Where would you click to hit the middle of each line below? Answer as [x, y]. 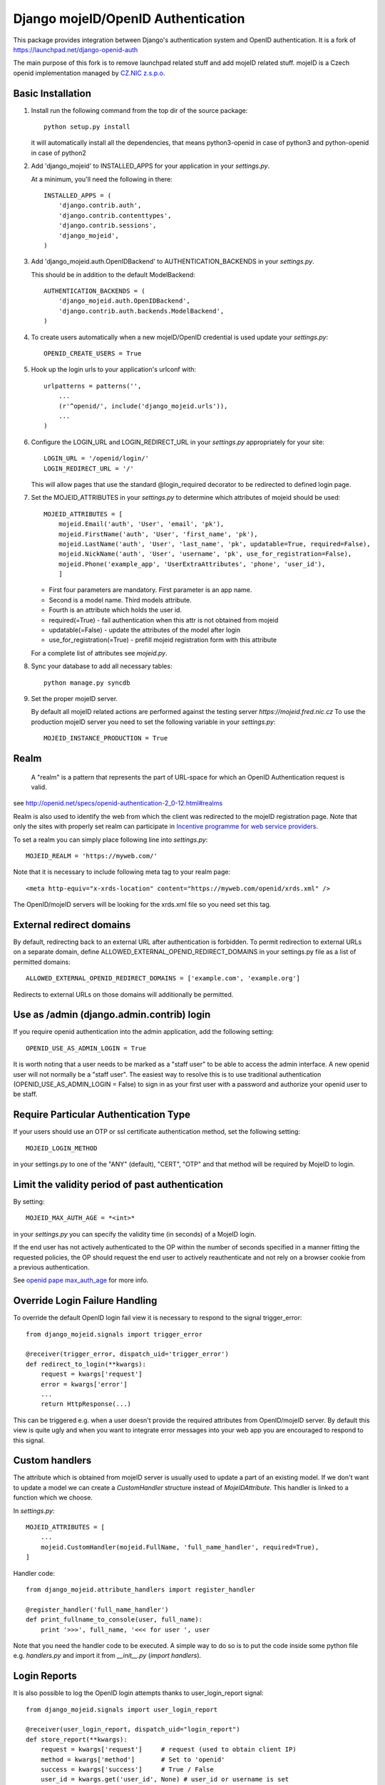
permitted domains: [42, 962]
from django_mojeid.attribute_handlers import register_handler [141, 1589]
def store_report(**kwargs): [77, 1739]
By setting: [29, 1202]
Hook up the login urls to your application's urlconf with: [113, 369]
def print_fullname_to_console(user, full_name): [114, 1620]
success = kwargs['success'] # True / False [127, 1769]
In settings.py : [34, 1511]
